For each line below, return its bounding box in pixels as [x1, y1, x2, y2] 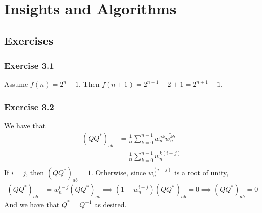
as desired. [94, 199, 127, 209]
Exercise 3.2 [4, 100, 54, 113]
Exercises [4, 32, 54, 48]
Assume [4, 79, 28, 89]
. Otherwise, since [91, 167, 146, 178]
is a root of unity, [174, 167, 229, 178]
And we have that [4, 199, 60, 209]
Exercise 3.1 [4, 59, 54, 72]
